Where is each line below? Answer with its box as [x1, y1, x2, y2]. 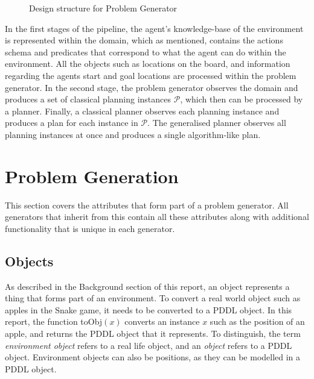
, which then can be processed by [180, 93, 303, 105]
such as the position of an [210, 315, 305, 328]
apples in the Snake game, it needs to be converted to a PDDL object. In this [5, 303, 292, 316]
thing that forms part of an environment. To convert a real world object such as [5, 292, 301, 304]
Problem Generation [5, 163, 179, 188]
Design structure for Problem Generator [29, 2, 178, 14]
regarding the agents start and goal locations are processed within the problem [5, 69, 296, 81]
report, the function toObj [5, 315, 103, 328]
